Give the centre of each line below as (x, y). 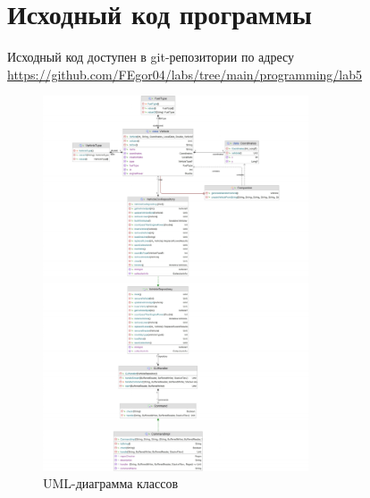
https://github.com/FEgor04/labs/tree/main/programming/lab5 (185, 74)
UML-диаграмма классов (111, 483)
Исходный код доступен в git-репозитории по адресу (151, 57)
